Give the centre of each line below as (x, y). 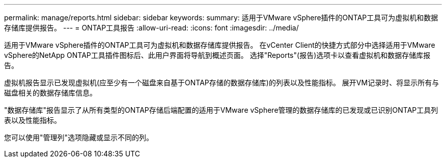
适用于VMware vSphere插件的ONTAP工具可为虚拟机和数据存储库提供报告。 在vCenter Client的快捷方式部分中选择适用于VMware (220, 45)
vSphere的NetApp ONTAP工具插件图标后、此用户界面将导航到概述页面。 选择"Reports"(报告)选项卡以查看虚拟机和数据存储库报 (217, 55)
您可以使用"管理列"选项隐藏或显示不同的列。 (79, 137)
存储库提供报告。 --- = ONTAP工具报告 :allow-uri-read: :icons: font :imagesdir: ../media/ (151, 28)
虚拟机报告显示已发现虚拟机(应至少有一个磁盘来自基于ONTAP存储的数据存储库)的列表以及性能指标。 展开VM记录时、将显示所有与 (222, 83)
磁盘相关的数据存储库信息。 (50, 93)
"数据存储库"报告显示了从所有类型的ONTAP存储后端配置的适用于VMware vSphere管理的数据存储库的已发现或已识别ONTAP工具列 (221, 110)
